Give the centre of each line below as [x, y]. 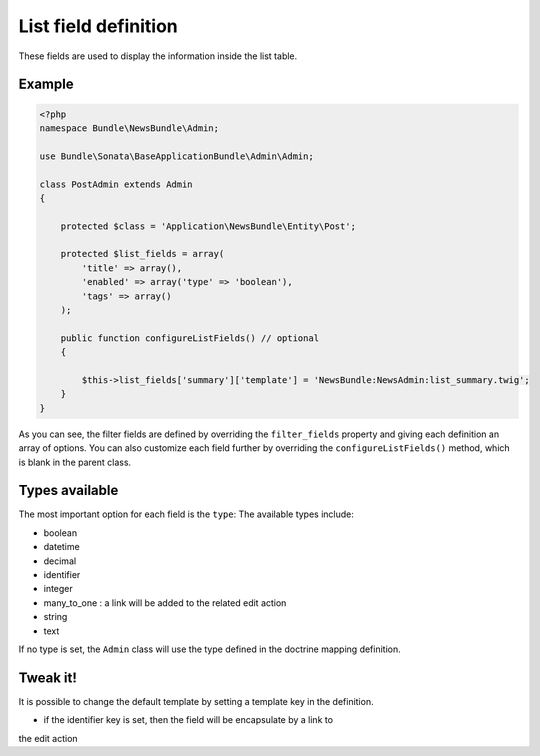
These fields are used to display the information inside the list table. [158, 56]
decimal [60, 561]
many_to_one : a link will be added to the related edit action [165, 602]
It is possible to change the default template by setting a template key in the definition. [196, 701]
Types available [68, 490]
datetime [61, 547]
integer [58, 589]
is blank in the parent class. [75, 462]
